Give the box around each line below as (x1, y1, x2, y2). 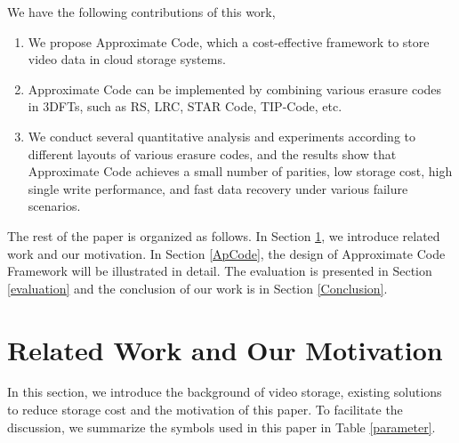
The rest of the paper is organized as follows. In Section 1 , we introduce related (7, 226, 440, 245)
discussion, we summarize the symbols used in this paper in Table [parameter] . (7, 417, 436, 436)
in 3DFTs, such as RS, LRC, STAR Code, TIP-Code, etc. (28, 97, 342, 116)
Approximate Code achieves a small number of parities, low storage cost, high (28, 162, 453, 181)
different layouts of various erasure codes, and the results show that (28, 144, 397, 163)
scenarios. (28, 197, 81, 215)
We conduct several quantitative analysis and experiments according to (28, 126, 415, 145)
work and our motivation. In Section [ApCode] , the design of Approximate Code (7, 244, 446, 262)
